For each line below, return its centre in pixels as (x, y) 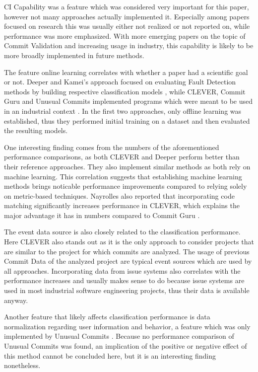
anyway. (16, 300)
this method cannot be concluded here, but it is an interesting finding (110, 355)
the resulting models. (36, 130)
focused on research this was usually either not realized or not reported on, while (127, 26)
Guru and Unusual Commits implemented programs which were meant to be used (129, 101)
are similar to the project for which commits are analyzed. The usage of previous (127, 251)
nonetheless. (22, 365)
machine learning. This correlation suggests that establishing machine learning (123, 176)
